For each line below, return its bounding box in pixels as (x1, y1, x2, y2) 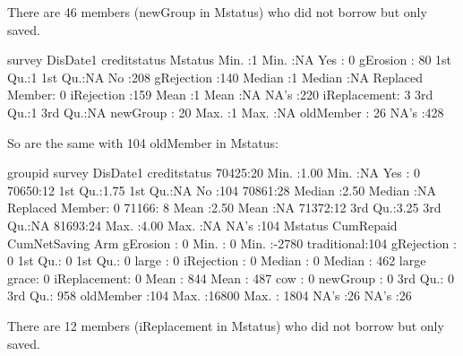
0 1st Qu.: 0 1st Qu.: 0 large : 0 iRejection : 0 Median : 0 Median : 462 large (7, 251, 426, 270)
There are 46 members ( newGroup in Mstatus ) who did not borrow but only (7, 3, 427, 21)
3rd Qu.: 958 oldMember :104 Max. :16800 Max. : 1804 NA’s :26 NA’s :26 (7, 286, 412, 305)
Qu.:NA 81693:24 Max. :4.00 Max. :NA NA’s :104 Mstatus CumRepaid (7, 215, 398, 234)
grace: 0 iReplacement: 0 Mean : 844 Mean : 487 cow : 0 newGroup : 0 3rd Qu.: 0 (7, 268, 454, 287)
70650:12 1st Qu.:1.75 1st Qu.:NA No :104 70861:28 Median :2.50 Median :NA (7, 180, 436, 199)
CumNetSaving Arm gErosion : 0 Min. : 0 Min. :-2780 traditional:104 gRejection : (7, 233, 457, 252)
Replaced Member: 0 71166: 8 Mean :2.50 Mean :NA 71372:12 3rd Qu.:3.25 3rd (7, 198, 442, 217)
